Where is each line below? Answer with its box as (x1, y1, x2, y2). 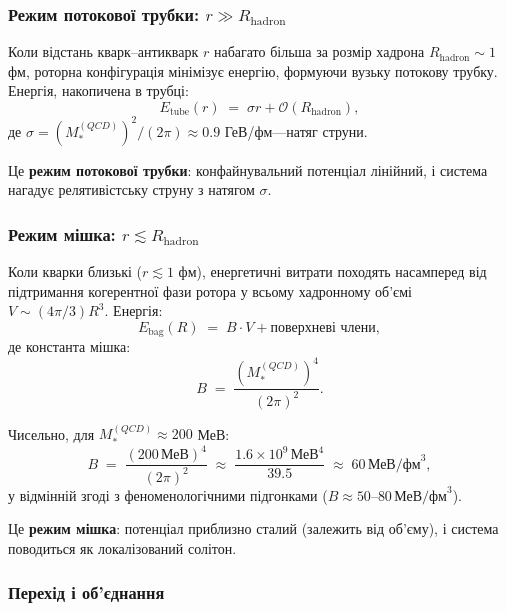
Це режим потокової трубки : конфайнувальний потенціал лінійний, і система (8, 159, 488, 180)
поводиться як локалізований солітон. (8, 537, 237, 558)
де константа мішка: (8, 336, 131, 357)
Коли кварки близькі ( (8, 260, 142, 281)
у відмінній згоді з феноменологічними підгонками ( (8, 484, 328, 505)
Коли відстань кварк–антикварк (8, 41, 199, 62)
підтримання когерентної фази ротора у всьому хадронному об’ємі (8, 280, 412, 301)
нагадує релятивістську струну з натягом (8, 179, 255, 200)
